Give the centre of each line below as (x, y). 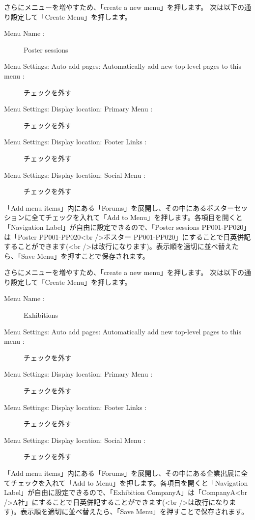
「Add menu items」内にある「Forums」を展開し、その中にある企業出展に (123, 473)
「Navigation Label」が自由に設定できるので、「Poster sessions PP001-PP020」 (127, 227)
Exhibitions (41, 315)
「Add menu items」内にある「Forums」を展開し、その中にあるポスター (119, 207)
